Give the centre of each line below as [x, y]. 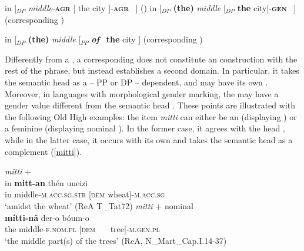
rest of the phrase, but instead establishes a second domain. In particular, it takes [152, 70]
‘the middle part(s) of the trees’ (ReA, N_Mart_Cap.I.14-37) [116, 240]
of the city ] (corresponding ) [147, 39]
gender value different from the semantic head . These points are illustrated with [150, 105]
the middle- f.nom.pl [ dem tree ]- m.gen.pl [82, 229]
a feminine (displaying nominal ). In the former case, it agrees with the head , [145, 128]
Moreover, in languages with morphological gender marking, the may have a [142, 93]
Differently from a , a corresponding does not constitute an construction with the [151, 59]
